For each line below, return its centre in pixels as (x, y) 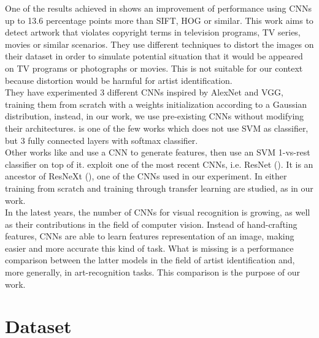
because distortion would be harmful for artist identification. (119, 80)
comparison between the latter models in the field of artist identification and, (150, 260)
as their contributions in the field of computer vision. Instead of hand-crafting (151, 224)
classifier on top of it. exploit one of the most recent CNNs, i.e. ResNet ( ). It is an (159, 164)
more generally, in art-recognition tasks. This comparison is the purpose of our (153, 272)
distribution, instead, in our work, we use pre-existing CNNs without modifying (155, 116)
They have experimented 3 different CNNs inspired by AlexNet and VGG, (144, 92)
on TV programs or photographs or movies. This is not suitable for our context (154, 68)
